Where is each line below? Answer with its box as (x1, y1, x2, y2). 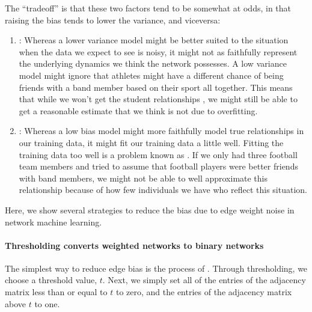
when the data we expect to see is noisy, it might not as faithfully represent (19, 45, 298, 58)
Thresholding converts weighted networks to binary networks (5, 239, 264, 251)
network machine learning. (5, 215, 102, 228)
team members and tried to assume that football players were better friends (19, 160, 298, 173)
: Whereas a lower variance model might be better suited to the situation (19, 34, 289, 46)
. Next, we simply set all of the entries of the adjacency (102, 274, 306, 286)
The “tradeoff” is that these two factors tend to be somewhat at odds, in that (5, 2, 292, 14)
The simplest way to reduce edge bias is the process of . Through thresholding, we (5, 262, 308, 274)
